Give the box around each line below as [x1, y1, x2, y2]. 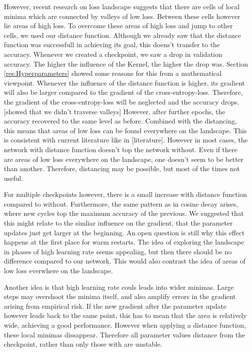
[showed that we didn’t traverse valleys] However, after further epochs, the [4, 106, 225, 116]
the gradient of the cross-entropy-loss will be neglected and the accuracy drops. [4, 96, 239, 106]
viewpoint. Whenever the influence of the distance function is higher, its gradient [4, 77, 245, 88]
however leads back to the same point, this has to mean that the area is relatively [4, 310, 247, 320]
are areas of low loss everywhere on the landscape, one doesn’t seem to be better [4, 154, 244, 164]
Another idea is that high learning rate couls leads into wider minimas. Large [4, 282, 234, 292]
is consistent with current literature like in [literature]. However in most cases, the [4, 135, 248, 145]
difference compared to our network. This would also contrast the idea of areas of [4, 256, 246, 266]
